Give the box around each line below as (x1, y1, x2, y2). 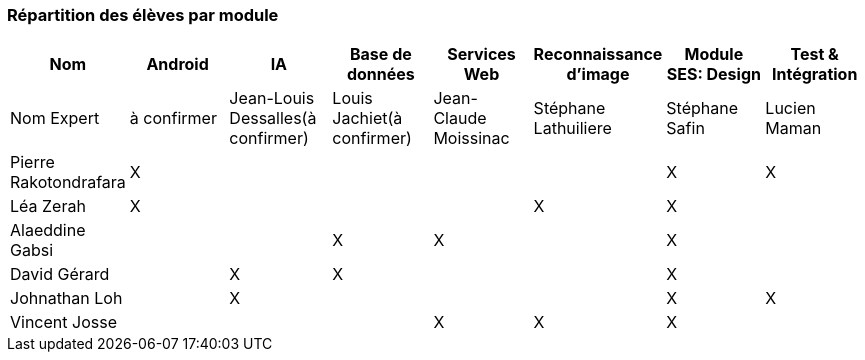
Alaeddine (10, 220, 86, 241)
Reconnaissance (533, 44, 663, 65)
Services (447, 44, 516, 65)
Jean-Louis (229, 88, 315, 109)
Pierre (10, 152, 55, 173)
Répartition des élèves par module (7, 5, 279, 25)
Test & (790, 44, 839, 65)
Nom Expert (10, 108, 100, 129)
